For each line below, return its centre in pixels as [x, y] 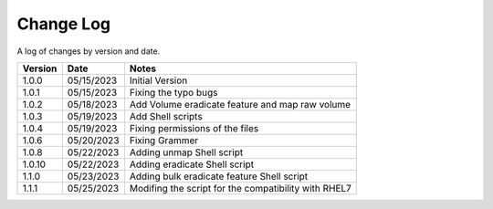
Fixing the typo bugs [173, 92]
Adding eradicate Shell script [192, 164]
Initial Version [158, 80]
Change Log [64, 24]
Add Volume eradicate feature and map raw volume [240, 104]
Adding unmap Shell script [186, 152]
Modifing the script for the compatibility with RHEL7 [240, 188]
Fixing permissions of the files [194, 128]
